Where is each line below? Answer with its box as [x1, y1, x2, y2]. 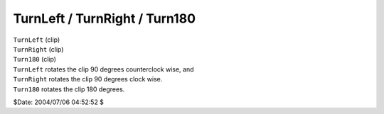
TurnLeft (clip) [13, 35, 60, 44]
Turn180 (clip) [13, 55, 57, 64]
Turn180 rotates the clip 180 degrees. [13, 85, 125, 93]
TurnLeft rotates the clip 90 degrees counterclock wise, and [13, 64, 195, 74]
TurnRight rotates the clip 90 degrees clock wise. [13, 75, 163, 84]
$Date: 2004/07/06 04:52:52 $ [13, 98, 105, 106]
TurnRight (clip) [13, 45, 64, 53]
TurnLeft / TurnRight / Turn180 [13, 11, 196, 26]
